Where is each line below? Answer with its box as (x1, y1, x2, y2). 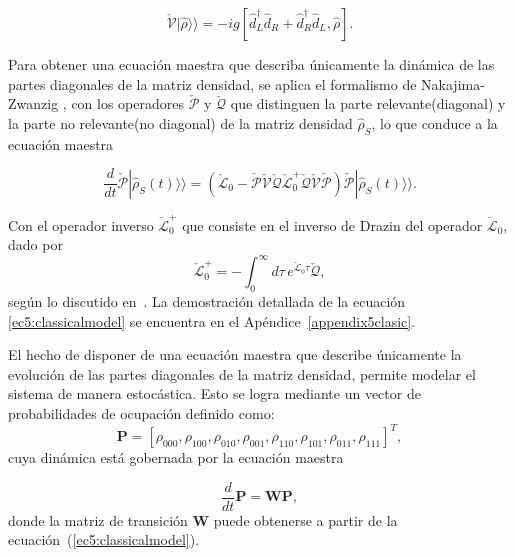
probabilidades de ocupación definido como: (8, 403, 275, 424)
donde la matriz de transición (8, 509, 188, 530)
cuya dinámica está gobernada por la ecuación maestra (8, 447, 344, 468)
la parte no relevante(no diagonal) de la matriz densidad (8, 113, 353, 133)
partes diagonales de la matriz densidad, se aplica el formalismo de (8, 73, 417, 94)
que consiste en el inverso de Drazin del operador (182, 214, 483, 235)
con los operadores (71, 93, 184, 114)
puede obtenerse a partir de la (213, 509, 398, 530)
